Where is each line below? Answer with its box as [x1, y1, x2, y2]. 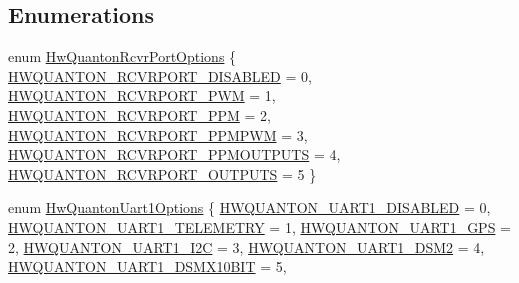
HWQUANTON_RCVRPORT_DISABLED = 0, [8, 65, 312, 86]
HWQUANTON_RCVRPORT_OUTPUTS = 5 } [8, 163, 317, 184]
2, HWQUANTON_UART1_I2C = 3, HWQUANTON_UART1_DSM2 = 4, [8, 236, 485, 257]
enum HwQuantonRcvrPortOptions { [8, 46, 237, 67]
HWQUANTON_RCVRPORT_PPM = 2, [8, 104, 271, 125]
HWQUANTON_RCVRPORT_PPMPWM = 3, [8, 124, 308, 145]
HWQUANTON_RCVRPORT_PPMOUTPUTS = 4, [8, 144, 341, 165]
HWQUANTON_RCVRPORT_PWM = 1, [8, 85, 276, 106]
